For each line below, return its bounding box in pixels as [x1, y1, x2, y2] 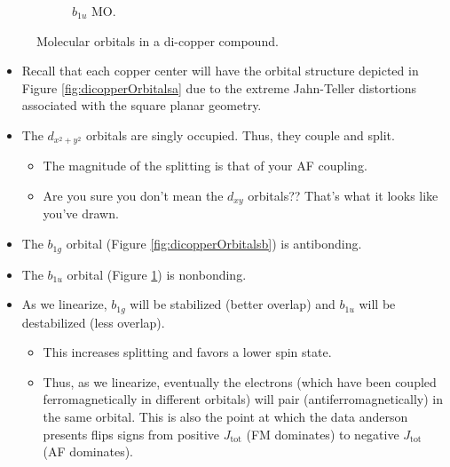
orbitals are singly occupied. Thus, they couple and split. [85, 125, 395, 144]
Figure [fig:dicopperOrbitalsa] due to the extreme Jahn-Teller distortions [21, 78, 417, 97]
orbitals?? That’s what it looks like [248, 186, 438, 205]
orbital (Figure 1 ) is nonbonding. [67, 265, 247, 283]
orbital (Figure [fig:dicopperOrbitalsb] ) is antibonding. [66, 234, 362, 253]
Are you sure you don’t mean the [43, 186, 224, 205]
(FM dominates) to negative [246, 424, 399, 443]
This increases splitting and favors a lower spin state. [43, 343, 332, 361]
